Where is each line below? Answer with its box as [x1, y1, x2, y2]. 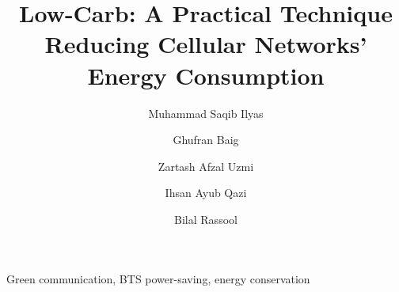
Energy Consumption [87, 59, 325, 91]
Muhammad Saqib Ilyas [148, 104, 264, 121]
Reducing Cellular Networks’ [44, 28, 367, 60]
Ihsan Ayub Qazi [165, 184, 247, 201]
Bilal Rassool [174, 210, 237, 227]
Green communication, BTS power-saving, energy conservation [6, 271, 310, 287]
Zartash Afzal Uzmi [158, 157, 254, 174]
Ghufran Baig [173, 131, 239, 148]
